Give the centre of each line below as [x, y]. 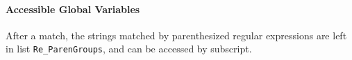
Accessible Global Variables [73, 9]
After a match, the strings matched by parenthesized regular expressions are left [176, 35]
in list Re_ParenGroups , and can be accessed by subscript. [129, 49]
